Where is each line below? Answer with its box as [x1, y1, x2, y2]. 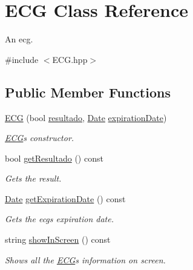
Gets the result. [5, 172, 62, 185]
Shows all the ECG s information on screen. [5, 253, 166, 266]
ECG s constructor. [5, 131, 74, 144]
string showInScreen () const [5, 233, 111, 246]
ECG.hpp [52, 53, 88, 65]
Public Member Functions [5, 82, 171, 101]
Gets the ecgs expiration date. [5, 212, 114, 225]
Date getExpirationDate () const [5, 192, 126, 205]
